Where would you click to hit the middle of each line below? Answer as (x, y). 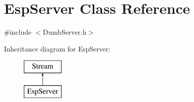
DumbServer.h (65, 32)
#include (18, 32)
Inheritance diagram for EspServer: (57, 48)
